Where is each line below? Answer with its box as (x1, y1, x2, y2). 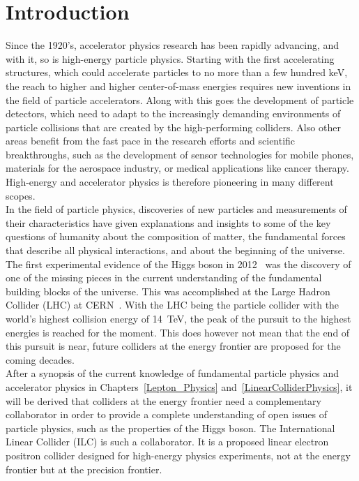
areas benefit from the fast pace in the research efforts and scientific (6, 133, 296, 148)
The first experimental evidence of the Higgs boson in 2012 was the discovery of (6, 256, 351, 271)
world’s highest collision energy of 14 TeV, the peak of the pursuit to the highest (6, 311, 351, 325)
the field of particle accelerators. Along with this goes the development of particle (6, 92, 354, 107)
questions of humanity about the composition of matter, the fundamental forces (6, 229, 346, 244)
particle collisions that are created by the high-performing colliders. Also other (6, 119, 341, 134)
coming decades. (6, 352, 75, 367)
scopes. (6, 188, 36, 202)
